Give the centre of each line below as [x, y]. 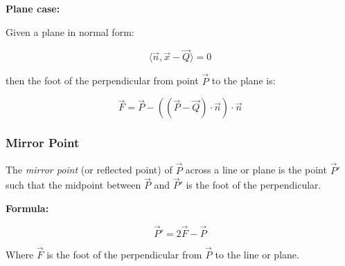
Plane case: [33, 8]
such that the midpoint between [73, 185]
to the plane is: [244, 80]
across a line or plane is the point [256, 170]
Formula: [27, 208]
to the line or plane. [257, 255]
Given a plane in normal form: [70, 31]
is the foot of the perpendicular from [124, 255]
